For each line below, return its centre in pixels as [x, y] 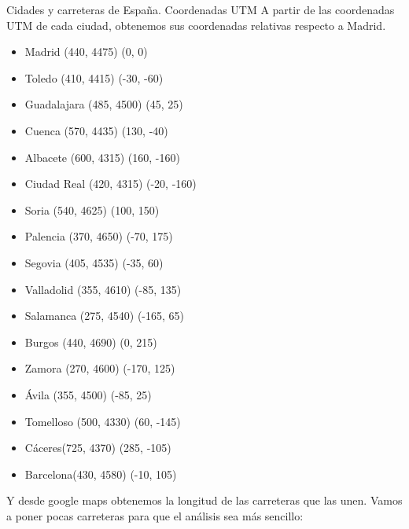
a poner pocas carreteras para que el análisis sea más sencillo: [155, 515]
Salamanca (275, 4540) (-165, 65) [105, 316]
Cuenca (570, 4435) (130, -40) [96, 130]
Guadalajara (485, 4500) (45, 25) [104, 104]
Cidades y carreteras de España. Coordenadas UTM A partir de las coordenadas [201, 9]
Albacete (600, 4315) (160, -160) [102, 157]
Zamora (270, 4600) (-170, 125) [100, 368]
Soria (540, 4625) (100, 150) [92, 209]
